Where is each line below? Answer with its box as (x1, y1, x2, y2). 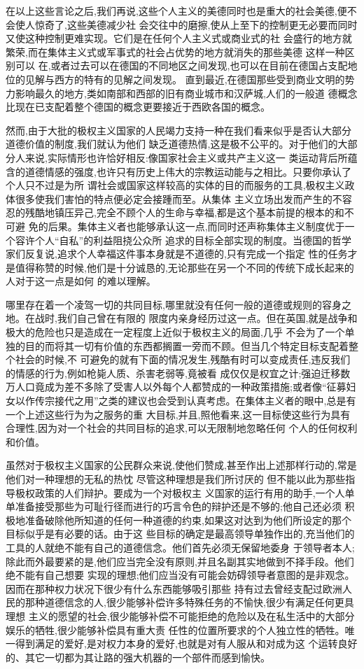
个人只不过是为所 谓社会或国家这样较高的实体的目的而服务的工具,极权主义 (6, 178, 345, 192)
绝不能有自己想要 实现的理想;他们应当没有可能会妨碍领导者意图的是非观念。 (6, 568, 355, 582)
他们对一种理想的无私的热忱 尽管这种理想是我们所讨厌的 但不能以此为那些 (6, 472, 346, 486)
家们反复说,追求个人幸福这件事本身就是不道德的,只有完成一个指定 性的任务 (6, 246, 348, 261)
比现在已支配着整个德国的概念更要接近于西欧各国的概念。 (6, 99, 270, 114)
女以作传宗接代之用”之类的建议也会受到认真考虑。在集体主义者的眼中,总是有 (6, 393, 356, 408)
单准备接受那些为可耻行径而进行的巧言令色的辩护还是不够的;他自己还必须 (6, 499, 342, 514)
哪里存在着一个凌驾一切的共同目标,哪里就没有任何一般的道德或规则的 (6, 297, 322, 311)
